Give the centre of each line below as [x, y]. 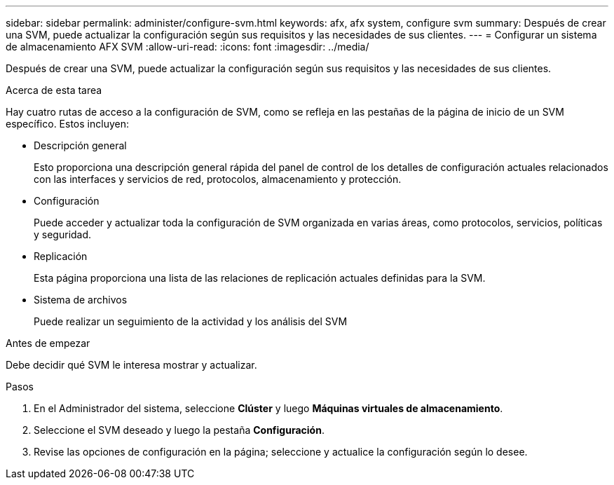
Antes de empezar [48, 343]
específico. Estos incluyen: [67, 124]
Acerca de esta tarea [54, 90]
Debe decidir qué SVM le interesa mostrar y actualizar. [131, 365]
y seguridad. [63, 234]
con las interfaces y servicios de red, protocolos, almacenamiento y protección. [218, 179]
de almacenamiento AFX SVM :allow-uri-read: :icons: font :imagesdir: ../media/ [187, 47]
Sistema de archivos [81, 300]
